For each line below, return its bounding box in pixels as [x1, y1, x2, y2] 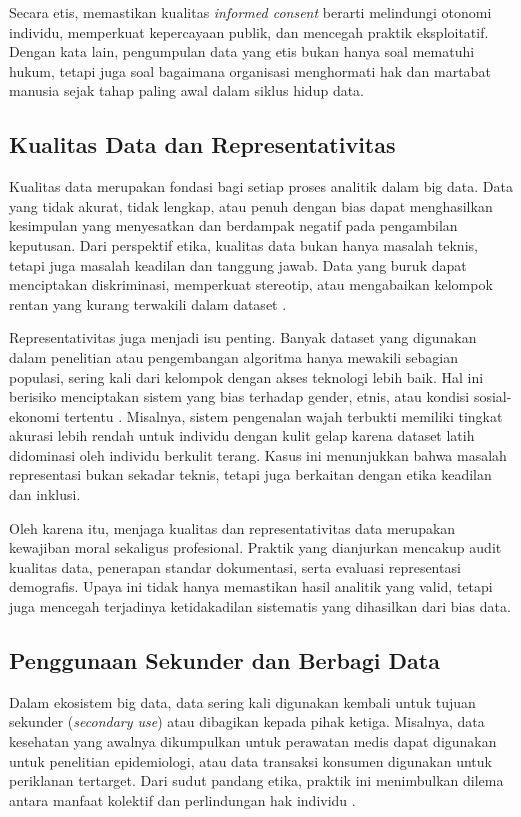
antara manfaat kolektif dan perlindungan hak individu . [9, 789, 356, 810]
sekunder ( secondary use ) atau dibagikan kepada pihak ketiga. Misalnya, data [9, 711, 485, 732]
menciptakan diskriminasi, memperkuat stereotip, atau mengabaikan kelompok [9, 274, 493, 295]
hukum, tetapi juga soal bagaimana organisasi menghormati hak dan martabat [9, 60, 491, 81]
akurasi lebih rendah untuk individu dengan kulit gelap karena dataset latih [9, 425, 475, 446]
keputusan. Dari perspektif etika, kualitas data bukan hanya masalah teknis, [9, 234, 478, 255]
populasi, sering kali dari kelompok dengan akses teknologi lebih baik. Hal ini [9, 366, 484, 387]
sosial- [473, 386, 512, 407]
